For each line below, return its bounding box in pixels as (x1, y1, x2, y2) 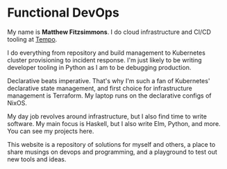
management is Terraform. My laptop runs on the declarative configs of (7, 91, 212, 100)
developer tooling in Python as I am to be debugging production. (7, 63, 192, 71)
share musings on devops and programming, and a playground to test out (7, 148, 217, 156)
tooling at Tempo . (7, 35, 58, 43)
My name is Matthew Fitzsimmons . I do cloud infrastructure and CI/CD (7, 28, 212, 36)
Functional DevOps (7, 5, 119, 21)
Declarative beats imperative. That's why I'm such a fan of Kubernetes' (7, 76, 210, 84)
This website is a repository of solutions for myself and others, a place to (7, 140, 216, 148)
